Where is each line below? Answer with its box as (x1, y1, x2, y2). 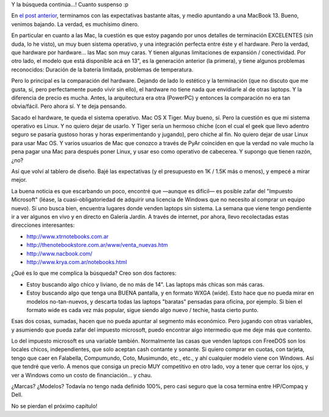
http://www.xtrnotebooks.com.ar (26, 232, 109, 240)
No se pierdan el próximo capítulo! (11, 402, 97, 410)
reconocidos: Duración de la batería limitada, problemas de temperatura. (11, 66, 194, 73)
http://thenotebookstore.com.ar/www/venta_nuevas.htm (26, 241, 168, 249)
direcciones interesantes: (11, 221, 75, 229)
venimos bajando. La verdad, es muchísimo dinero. (11, 20, 140, 27)
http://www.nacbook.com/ (26, 250, 93, 257)
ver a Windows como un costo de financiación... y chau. (11, 371, 152, 379)
